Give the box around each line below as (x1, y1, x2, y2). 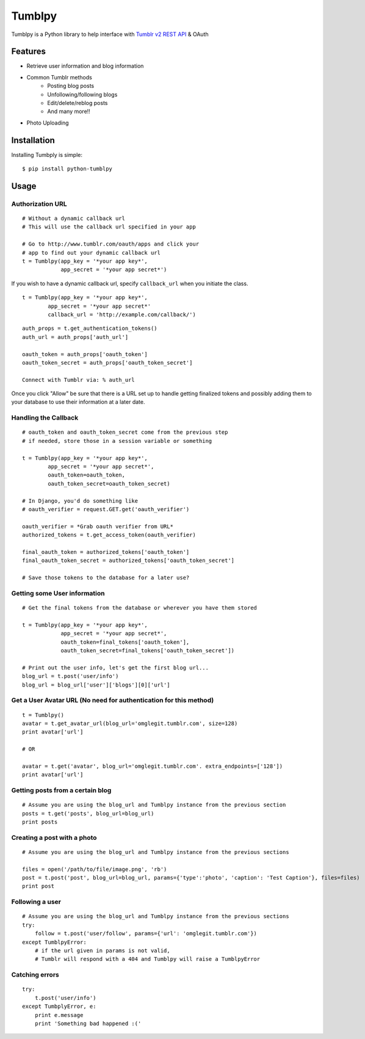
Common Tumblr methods (26, 73, 93, 81)
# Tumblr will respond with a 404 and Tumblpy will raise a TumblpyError (34, 956, 261, 963)
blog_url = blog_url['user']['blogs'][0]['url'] (22, 681, 170, 688)
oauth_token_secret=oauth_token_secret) (48, 480, 170, 487)
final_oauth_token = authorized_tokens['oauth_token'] (22, 549, 190, 555)
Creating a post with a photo (11, 833, 97, 842)
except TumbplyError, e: (22, 1003, 96, 1010)
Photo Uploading (26, 119, 69, 126)
